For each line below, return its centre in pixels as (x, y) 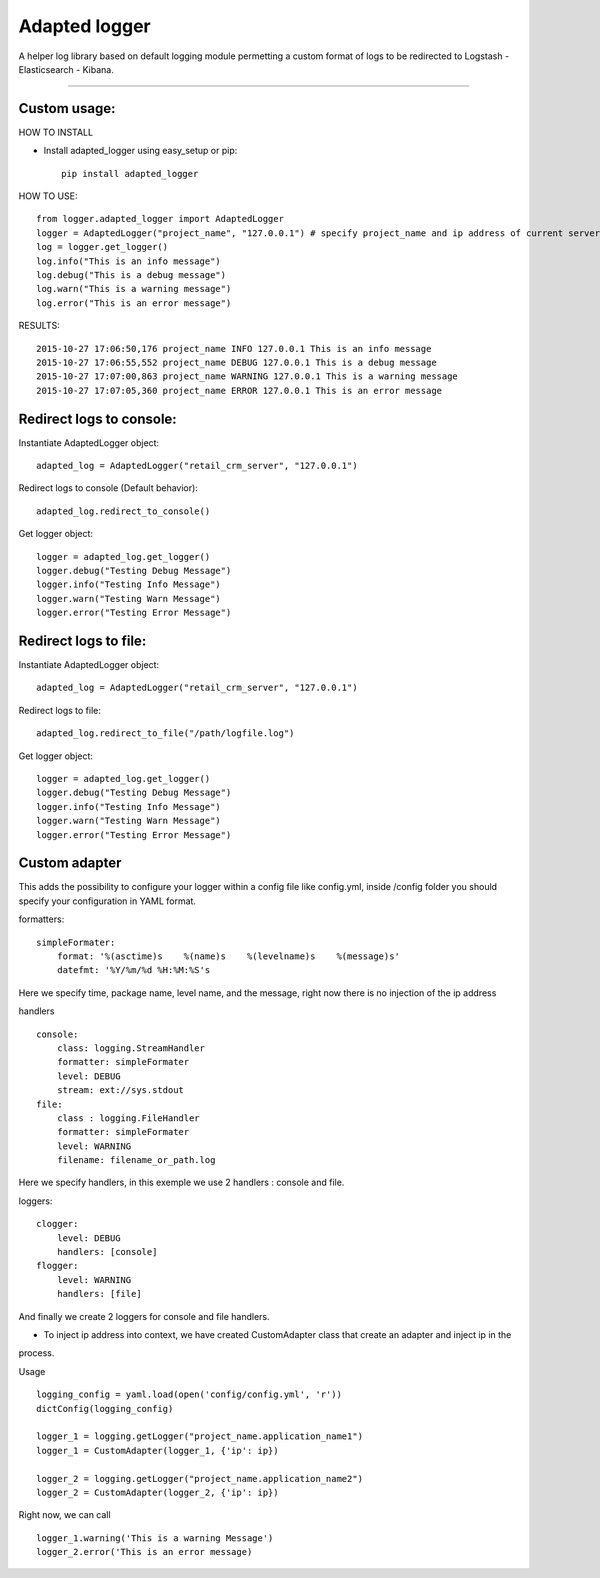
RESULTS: (39, 326)
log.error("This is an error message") (134, 303)
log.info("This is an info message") (129, 261)
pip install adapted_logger (130, 173)
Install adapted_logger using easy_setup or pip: (140, 151)
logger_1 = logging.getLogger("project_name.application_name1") (200, 1436)
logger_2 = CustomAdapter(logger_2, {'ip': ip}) (157, 1492)
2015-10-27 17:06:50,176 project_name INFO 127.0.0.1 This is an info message (234, 348)
